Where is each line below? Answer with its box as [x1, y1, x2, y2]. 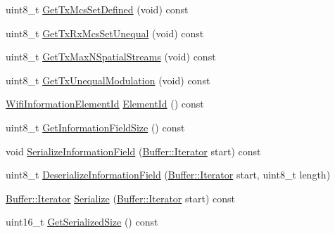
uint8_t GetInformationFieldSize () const [6, 119, 185, 134]
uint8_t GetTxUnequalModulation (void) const [6, 72, 210, 87]
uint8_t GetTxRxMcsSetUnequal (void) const [6, 25, 204, 40]
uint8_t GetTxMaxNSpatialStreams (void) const [6, 49, 216, 64]
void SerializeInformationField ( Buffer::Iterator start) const [6, 143, 261, 158]
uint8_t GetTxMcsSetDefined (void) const [6, 2, 189, 16]
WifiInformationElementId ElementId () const [6, 96, 204, 111]
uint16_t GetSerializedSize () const [6, 214, 158, 229]
